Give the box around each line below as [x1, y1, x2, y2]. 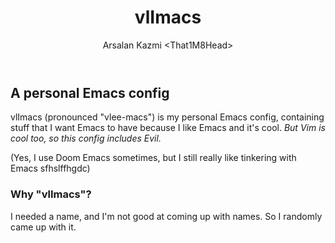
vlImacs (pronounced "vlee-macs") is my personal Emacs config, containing [10, 111, 325, 123]
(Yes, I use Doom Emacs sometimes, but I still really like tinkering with [10, 152, 297, 164]
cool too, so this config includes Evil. [10, 132, 162, 145]
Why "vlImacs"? [10, 187, 92, 201]
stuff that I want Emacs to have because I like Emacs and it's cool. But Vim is [10, 122, 326, 134]
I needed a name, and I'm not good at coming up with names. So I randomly [10, 210, 323, 222]
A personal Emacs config [10, 84, 170, 101]
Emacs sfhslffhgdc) [10, 162, 91, 175]
